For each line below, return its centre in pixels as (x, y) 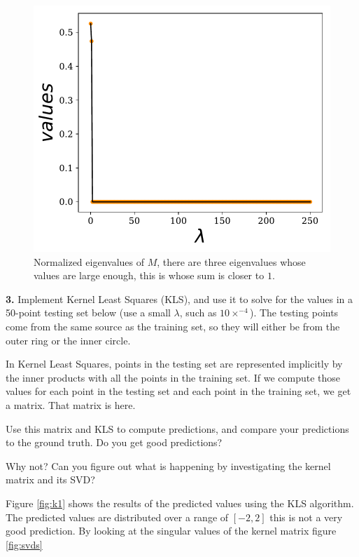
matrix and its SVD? (50, 479)
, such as (198, 313)
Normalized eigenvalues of (89, 261)
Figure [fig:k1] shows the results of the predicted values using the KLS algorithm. (180, 503)
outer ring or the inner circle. (68, 340)
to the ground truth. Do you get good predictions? (114, 442)
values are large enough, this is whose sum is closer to (149, 275)
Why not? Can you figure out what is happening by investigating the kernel (168, 465)
